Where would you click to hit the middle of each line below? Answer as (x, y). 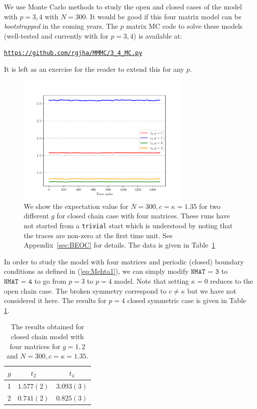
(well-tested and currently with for (56, 35)
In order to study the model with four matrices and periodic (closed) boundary (124, 261)
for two (210, 206)
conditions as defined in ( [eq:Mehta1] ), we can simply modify (96, 271)
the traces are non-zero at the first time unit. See (98, 235)
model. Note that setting (152, 281)
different (36, 216)
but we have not (212, 290)
